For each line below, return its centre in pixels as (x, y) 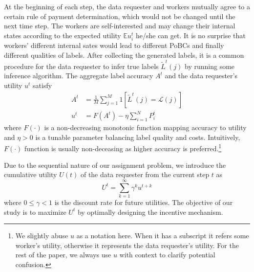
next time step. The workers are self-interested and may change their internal (120, 26)
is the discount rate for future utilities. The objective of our (144, 202)
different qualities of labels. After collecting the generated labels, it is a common (124, 55)
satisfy (42, 85)
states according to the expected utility (63, 35)
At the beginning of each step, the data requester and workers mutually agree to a (127, 6)
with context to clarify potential (167, 255)
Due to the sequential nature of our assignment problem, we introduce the (115, 165)
